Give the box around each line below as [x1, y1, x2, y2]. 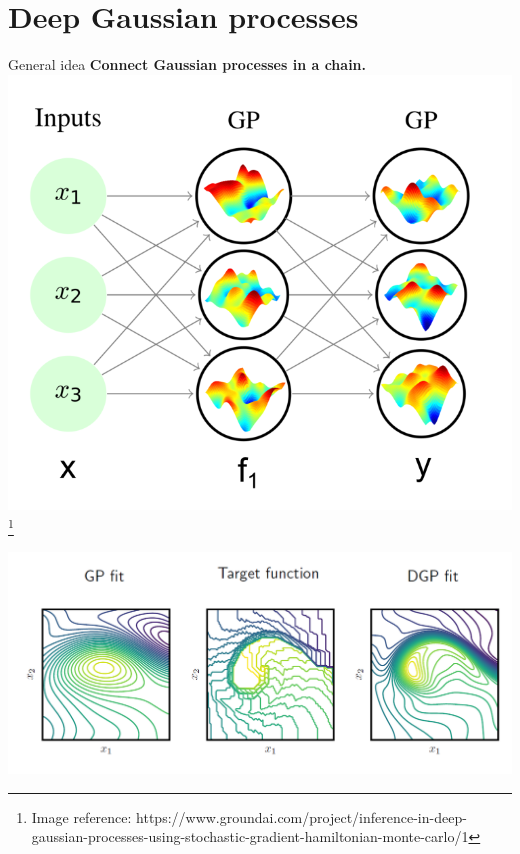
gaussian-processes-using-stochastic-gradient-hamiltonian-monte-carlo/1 [31, 826, 469, 847]
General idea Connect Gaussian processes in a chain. [8, 54, 367, 75]
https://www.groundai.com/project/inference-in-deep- [136, 806, 467, 827]
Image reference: [31, 806, 132, 827]
